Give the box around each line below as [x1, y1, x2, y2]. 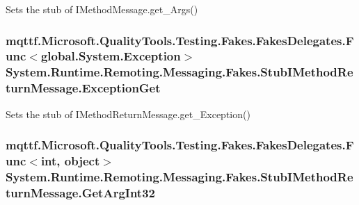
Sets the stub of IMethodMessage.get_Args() [6, 2, 198, 16]
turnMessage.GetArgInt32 [6, 183, 155, 201]
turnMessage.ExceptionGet [6, 79, 161, 97]
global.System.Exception [40, 47, 181, 65]
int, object [40, 152, 100, 170]
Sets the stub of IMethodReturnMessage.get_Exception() [6, 106, 250, 121]
